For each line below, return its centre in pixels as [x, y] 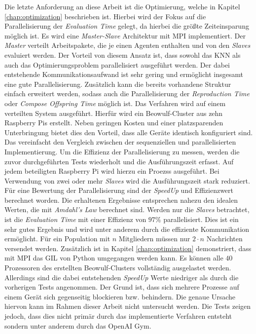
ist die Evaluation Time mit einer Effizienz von [75, 219]
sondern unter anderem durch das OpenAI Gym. [78, 325]
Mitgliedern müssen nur [154, 239]
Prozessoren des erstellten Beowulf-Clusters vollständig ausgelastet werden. [118, 268]
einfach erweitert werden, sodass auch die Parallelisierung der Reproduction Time [127, 93]
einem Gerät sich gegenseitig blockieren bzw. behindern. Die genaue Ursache [120, 296]
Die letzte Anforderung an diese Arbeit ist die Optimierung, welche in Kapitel [122, 6]
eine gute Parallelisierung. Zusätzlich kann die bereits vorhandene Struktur [118, 84]
